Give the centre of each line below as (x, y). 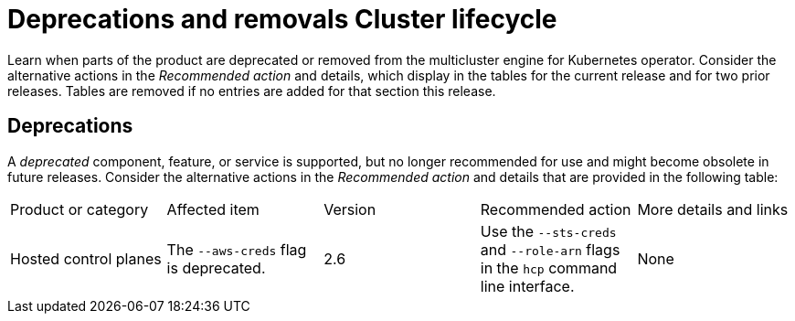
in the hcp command (549, 267)
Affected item (213, 209)
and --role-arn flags (550, 249)
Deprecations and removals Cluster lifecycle (282, 19)
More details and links (713, 209)
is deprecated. (216, 267)
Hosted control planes (86, 258)
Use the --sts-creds (548, 231)
